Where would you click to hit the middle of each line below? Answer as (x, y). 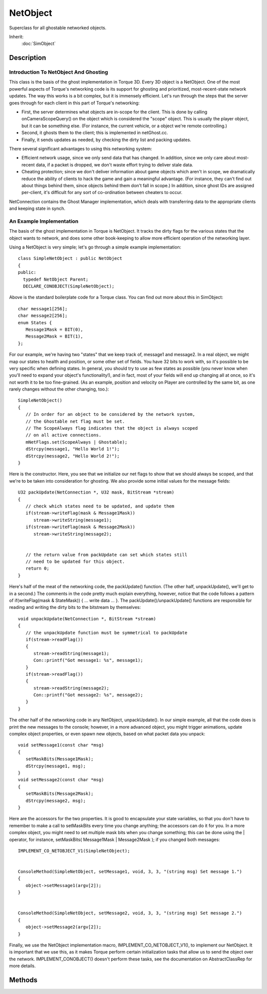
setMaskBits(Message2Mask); (60, 794)
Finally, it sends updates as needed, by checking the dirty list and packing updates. (106, 140)
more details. (22, 966)
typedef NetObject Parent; (56, 279)
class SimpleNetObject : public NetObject (70, 258)
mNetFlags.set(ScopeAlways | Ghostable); (77, 442)
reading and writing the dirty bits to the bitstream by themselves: (75, 607)
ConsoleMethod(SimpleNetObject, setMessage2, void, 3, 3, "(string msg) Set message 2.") (130, 913)
